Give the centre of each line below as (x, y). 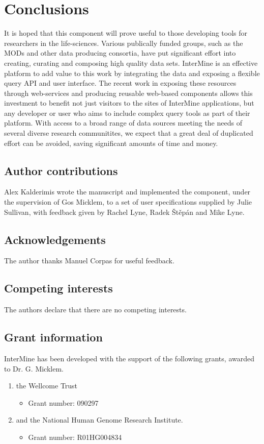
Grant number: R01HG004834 (75, 437)
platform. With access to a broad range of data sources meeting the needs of (123, 123)
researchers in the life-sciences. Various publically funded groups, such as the (124, 43)
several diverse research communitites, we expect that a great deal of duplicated (129, 133)
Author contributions (61, 170)
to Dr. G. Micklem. (34, 368)
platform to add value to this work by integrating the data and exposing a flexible (132, 73)
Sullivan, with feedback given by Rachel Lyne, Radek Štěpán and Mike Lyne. (124, 212)
